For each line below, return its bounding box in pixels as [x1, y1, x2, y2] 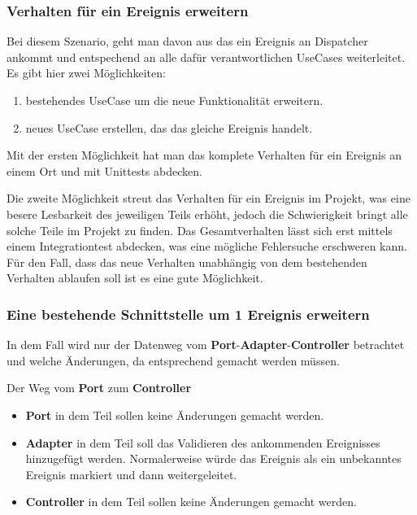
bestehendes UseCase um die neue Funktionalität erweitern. [25, 92, 324, 108]
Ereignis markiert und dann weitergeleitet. [25, 465, 237, 482]
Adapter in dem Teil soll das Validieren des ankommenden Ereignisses [25, 434, 380, 451]
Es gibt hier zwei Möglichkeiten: [7, 64, 166, 81]
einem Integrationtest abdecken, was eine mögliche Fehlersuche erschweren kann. [7, 238, 407, 255]
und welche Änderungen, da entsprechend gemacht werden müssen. [7, 351, 340, 369]
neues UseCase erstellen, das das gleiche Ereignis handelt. [25, 119, 313, 136]
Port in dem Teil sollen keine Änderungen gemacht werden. [25, 406, 324, 423]
